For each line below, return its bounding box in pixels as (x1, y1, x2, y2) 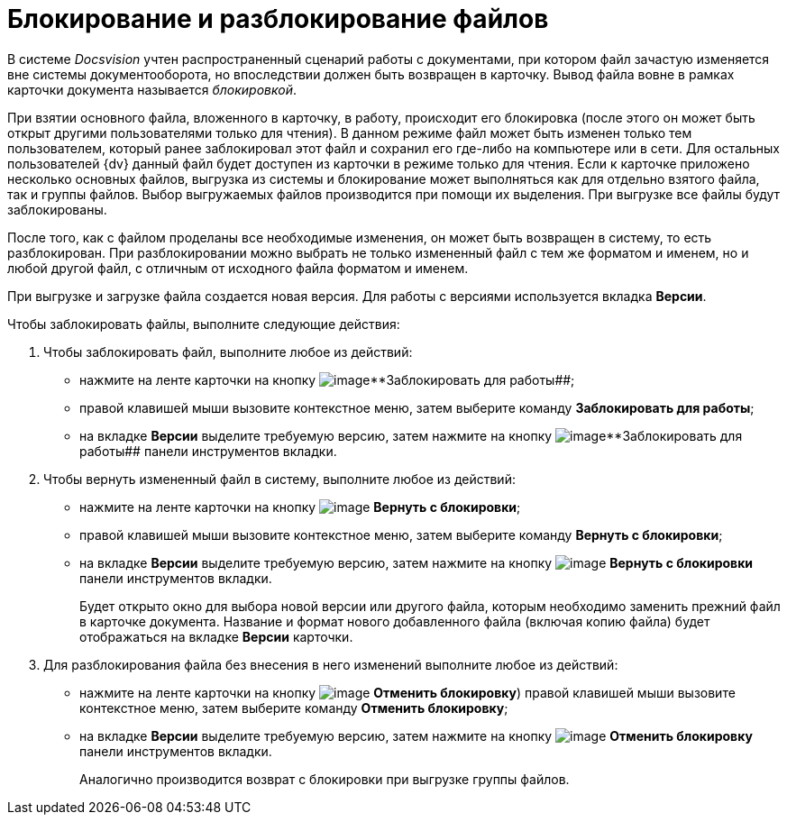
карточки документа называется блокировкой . (7, 81, 297, 97)
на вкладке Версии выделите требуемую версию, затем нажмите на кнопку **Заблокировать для (79, 427, 743, 443)
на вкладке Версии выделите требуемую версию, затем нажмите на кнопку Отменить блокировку (79, 727, 753, 744)
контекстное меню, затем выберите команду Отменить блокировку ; (79, 699, 508, 716)
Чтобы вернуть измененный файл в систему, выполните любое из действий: (43, 470, 516, 487)
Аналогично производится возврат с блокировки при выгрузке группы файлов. (79, 771, 570, 787)
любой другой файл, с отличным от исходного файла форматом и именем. (7, 260, 469, 276)
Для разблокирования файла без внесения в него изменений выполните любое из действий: (43, 656, 618, 672)
